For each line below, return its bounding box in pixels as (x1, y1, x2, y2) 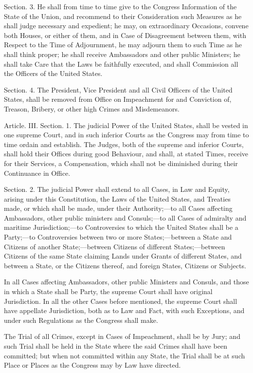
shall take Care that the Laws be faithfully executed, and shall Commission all (4, 58, 238, 69)
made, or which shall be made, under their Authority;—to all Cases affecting (4, 203, 233, 213)
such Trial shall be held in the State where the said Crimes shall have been (4, 341, 227, 351)
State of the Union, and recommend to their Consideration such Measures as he (4, 11, 242, 21)
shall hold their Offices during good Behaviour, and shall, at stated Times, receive (4, 149, 249, 159)
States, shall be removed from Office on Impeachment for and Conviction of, (4, 94, 232, 104)
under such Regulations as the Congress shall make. (4, 315, 158, 325)
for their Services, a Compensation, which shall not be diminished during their (4, 158, 238, 168)
